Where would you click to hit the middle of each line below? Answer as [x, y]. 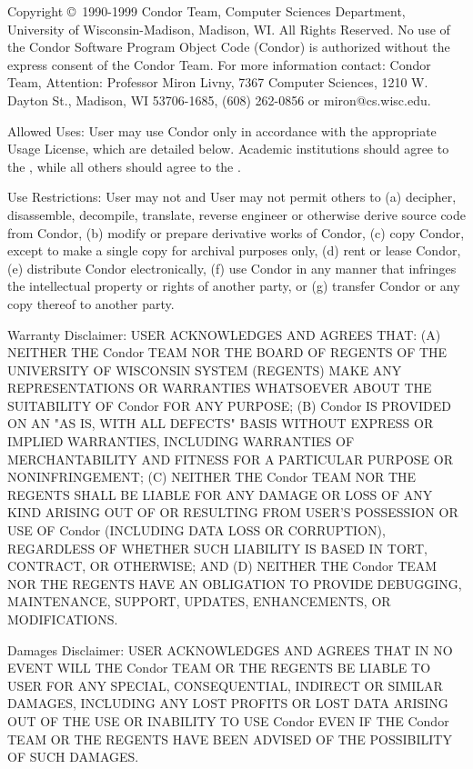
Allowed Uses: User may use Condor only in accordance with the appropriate [222, 130]
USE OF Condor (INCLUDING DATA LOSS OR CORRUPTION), [196, 530]
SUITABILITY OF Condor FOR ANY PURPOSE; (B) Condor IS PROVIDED [229, 405]
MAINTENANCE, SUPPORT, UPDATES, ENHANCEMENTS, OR [199, 601]
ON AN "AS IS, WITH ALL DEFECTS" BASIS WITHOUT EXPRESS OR [221, 423]
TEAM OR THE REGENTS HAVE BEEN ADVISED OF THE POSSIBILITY [230, 739]
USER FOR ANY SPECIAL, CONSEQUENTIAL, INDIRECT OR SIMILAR [225, 685]
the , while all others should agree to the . [124, 166]
